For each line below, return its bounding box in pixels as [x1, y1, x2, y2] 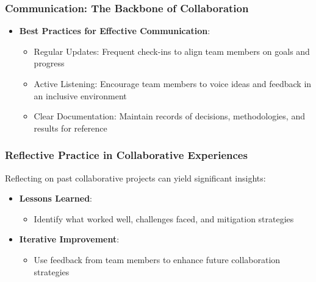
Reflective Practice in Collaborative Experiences [5, 147, 248, 163]
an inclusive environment [34, 89, 127, 102]
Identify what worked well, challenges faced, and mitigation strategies [34, 212, 294, 225]
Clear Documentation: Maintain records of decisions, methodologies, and [34, 110, 305, 122]
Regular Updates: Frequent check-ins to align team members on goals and [34, 44, 310, 57]
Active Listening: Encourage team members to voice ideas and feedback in [34, 77, 312, 90]
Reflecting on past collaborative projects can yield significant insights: [5, 171, 266, 184]
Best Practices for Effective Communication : [19, 24, 210, 37]
